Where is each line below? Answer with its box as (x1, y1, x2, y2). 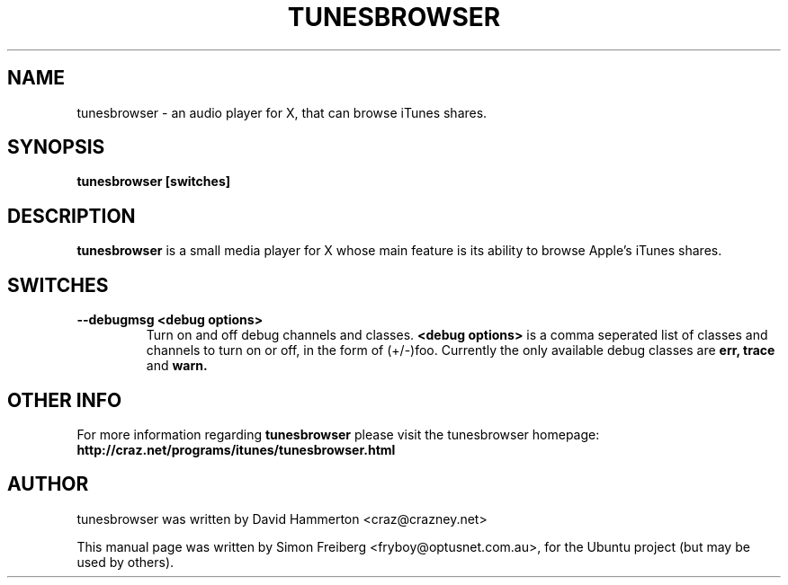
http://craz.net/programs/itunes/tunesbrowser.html (76, 441, 396, 457)
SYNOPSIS (7, 136, 105, 159)
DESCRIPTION (7, 204, 136, 227)
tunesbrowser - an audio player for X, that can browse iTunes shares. (76, 104, 488, 120)
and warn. (146, 358, 208, 374)
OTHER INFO (7, 388, 122, 412)
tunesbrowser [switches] (76, 173, 231, 190)
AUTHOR (7, 473, 89, 496)
